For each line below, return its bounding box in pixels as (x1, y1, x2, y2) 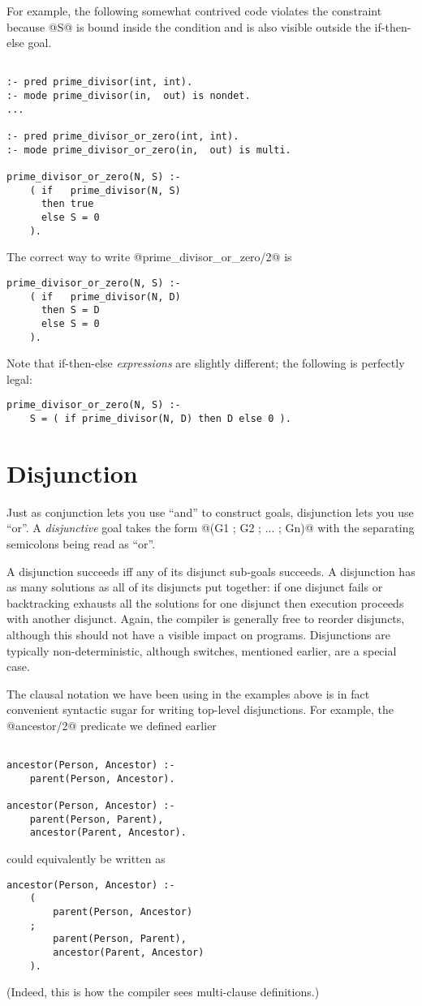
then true (41, 198, 94, 210)
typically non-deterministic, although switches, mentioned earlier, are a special (6, 642, 397, 659)
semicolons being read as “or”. (6, 535, 156, 552)
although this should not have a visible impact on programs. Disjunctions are (6, 626, 390, 643)
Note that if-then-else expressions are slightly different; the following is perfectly (6, 355, 405, 372)
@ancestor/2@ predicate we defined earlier (6, 716, 217, 733)
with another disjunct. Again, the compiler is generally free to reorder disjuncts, (6, 610, 405, 627)
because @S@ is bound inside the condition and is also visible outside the (6, 18, 371, 35)
